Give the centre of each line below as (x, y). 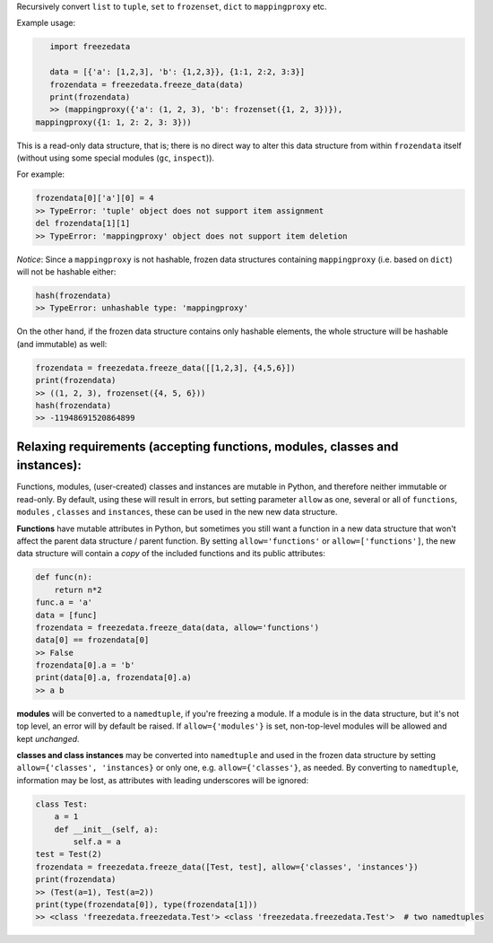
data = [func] (66, 615)
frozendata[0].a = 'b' (85, 665)
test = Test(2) (69, 854)
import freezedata (90, 47)
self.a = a (97, 842)
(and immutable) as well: (62, 344)
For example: (41, 174)
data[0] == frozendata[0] (92, 640)
